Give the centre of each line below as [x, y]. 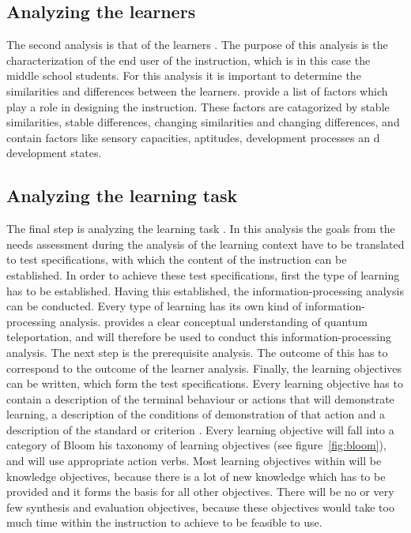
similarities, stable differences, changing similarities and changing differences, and [203, 122]
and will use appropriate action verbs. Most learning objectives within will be [194, 461]
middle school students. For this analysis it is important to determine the [184, 75]
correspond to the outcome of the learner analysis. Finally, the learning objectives [204, 368]
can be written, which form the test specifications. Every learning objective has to [205, 383]
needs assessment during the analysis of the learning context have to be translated [205, 244]
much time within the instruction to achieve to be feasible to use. [164, 522]
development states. [54, 153]
